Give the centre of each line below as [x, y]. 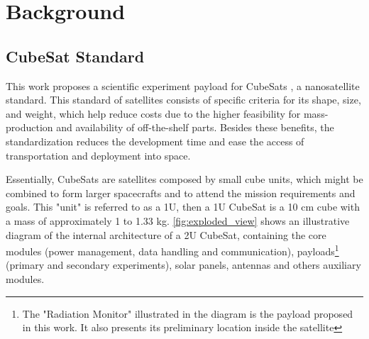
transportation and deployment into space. [98, 155]
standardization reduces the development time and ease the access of [155, 141]
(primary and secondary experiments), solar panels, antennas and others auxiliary [183, 265]
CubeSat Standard [75, 56]
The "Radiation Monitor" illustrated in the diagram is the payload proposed [188, 313]
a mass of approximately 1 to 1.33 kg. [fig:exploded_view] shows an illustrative [178, 220]
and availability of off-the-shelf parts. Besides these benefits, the [195, 127]
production [29, 127]
